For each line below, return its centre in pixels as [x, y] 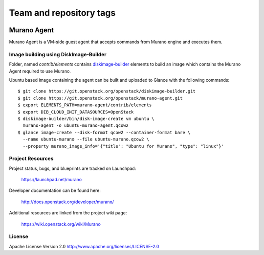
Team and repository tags [62, 13]
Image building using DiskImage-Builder [58, 54]
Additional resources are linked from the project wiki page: [68, 213]
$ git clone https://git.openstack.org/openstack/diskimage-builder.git [107, 91]
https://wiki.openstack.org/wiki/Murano [61, 224]
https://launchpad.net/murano [52, 180]
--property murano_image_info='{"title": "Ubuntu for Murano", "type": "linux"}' [123, 146]
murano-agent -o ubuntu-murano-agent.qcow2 [76, 126]
